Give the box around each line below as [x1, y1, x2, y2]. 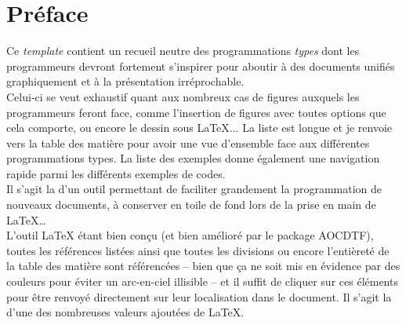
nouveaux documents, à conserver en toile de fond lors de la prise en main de [6, 196, 376, 213]
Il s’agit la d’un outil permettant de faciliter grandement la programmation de [6, 181, 382, 197]
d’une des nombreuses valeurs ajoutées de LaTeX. [6, 304, 245, 320]
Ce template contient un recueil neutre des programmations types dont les [6, 42, 360, 59]
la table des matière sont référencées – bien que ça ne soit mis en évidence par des [6, 257, 401, 274]
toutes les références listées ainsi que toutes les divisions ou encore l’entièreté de [6, 242, 390, 258]
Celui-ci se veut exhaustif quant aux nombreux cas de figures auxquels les [6, 88, 360, 104]
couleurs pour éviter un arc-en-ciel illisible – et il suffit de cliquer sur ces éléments [6, 273, 398, 290]
